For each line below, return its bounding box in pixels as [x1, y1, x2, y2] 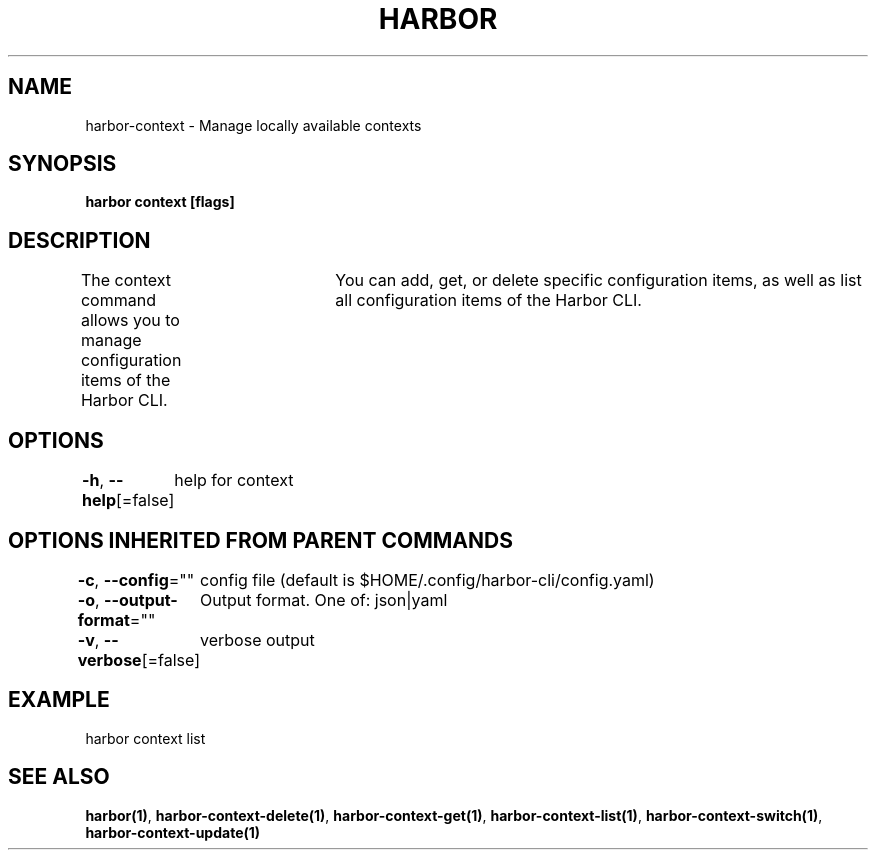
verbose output [200, 629, 315, 650]
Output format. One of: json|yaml [200, 589, 448, 610]
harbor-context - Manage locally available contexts [85, 116, 422, 134]
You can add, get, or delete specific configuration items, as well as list [335, 270, 862, 291]
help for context [174, 470, 294, 491]
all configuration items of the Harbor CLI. [335, 290, 642, 311]
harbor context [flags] [85, 193, 235, 211]
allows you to [80, 310, 180, 331]
